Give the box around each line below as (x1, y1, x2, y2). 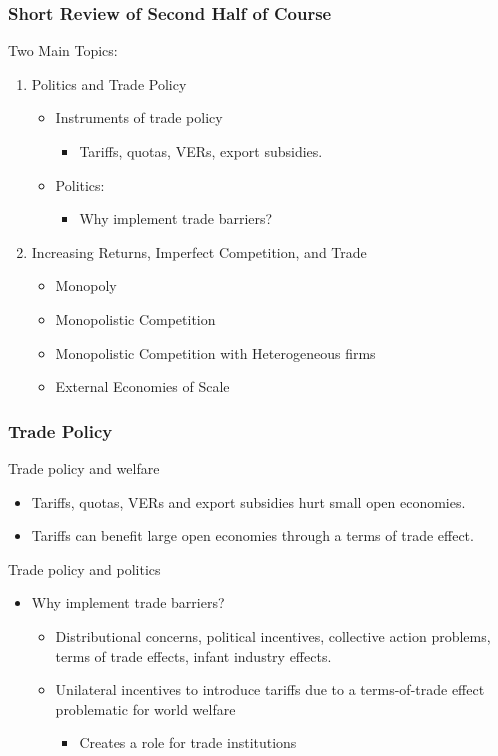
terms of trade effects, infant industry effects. (55, 645, 332, 666)
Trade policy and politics (8, 558, 161, 579)
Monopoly (55, 275, 117, 296)
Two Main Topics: (8, 40, 118, 61)
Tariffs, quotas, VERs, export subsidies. (79, 141, 323, 161)
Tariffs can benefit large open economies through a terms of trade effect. (31, 525, 474, 546)
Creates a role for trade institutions (79, 732, 297, 753)
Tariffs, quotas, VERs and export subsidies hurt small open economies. (31, 491, 466, 512)
